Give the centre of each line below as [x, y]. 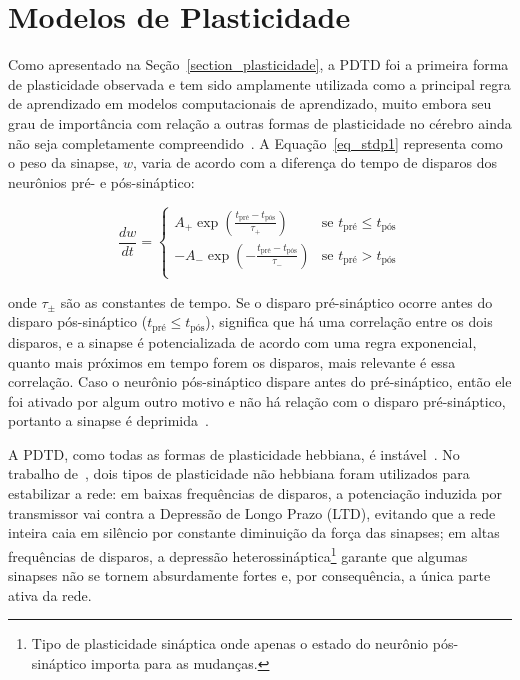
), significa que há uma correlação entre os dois [349, 321]
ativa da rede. [50, 594]
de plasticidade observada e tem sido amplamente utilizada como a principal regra [259, 83]
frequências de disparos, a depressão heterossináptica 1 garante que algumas [238, 554]
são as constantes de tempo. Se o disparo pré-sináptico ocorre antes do [276, 301]
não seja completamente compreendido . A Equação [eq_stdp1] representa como [255, 142]
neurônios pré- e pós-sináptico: [101, 181]
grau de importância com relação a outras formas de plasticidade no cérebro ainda [260, 122]
